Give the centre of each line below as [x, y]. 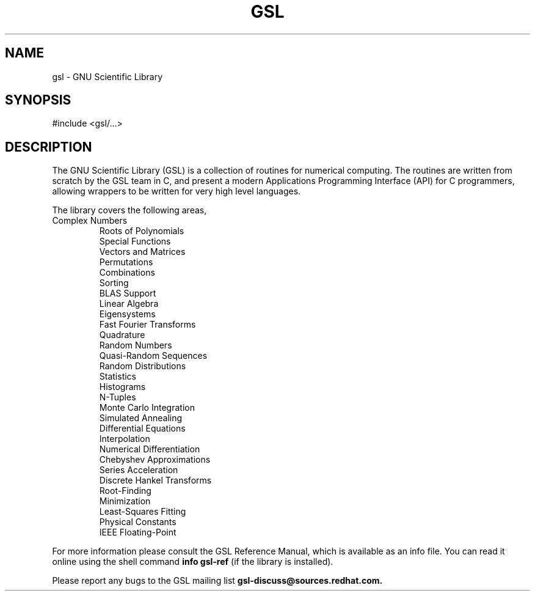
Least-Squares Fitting [143, 512]
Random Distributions [143, 366]
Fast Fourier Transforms [147, 325]
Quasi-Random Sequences [153, 356]
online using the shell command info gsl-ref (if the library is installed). [193, 562]
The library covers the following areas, [129, 210]
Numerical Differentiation [150, 449]
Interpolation [125, 439]
